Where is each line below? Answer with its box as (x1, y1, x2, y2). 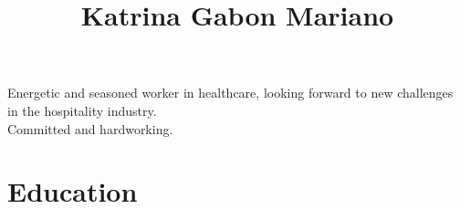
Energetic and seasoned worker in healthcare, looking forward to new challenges (7, 83, 454, 102)
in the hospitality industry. (7, 100, 157, 120)
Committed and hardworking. (7, 119, 173, 138)
